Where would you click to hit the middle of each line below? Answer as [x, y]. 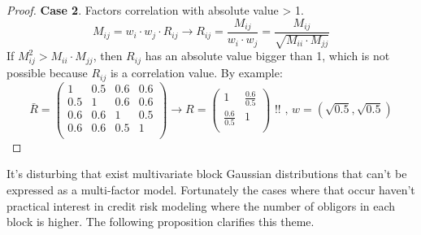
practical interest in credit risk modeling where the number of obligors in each [201, 205]
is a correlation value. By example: [196, 73]
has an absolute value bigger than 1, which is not [267, 56]
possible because [47, 73]
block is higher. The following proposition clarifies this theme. [161, 222]
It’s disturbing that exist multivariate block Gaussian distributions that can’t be [207, 174]
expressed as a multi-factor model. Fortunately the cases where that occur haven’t [211, 190]
